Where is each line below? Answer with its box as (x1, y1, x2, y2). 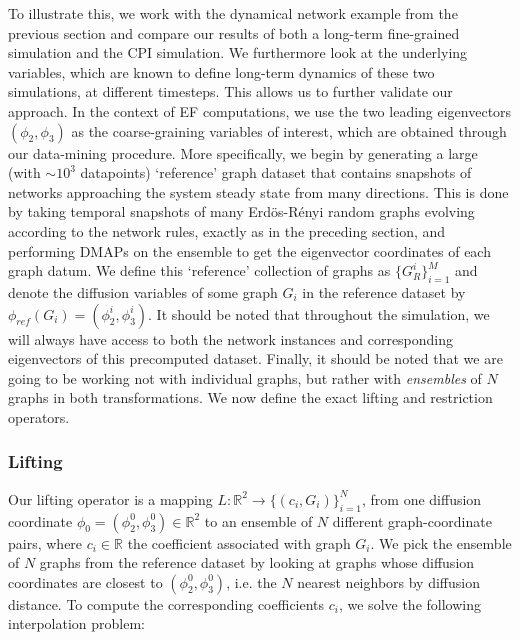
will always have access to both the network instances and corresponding (8, 328, 454, 349)
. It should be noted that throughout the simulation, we (148, 303, 490, 324)
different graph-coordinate (332, 510, 492, 531)
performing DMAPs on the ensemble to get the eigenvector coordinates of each (8, 240, 491, 261)
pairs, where (8, 532, 83, 553)
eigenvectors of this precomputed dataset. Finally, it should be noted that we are (8, 348, 503, 369)
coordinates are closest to (8, 571, 163, 592)
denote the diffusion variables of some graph (8, 281, 278, 302)
